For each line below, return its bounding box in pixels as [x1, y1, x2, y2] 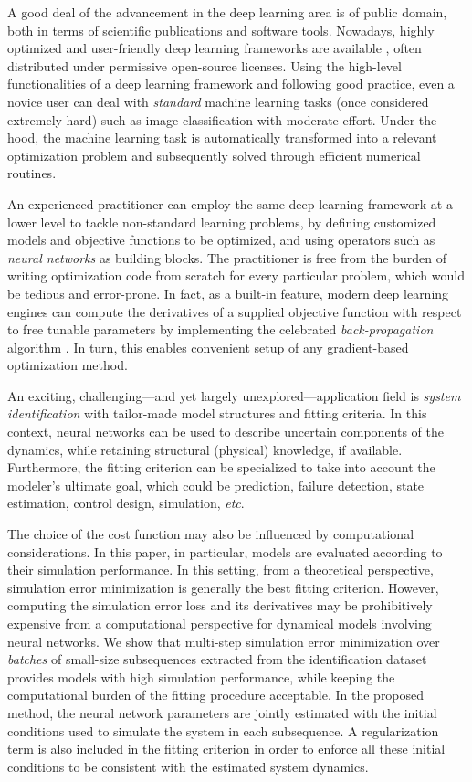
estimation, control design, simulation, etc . [7, 493, 245, 513]
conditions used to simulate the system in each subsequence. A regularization [7, 721, 439, 740]
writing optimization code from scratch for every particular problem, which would [7, 266, 465, 285]
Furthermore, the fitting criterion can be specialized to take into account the [7, 458, 435, 477]
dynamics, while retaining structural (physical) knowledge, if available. [7, 439, 403, 459]
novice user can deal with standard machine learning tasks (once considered [7, 91, 429, 111]
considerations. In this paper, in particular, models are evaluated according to [7, 542, 443, 561]
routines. [7, 164, 57, 183]
